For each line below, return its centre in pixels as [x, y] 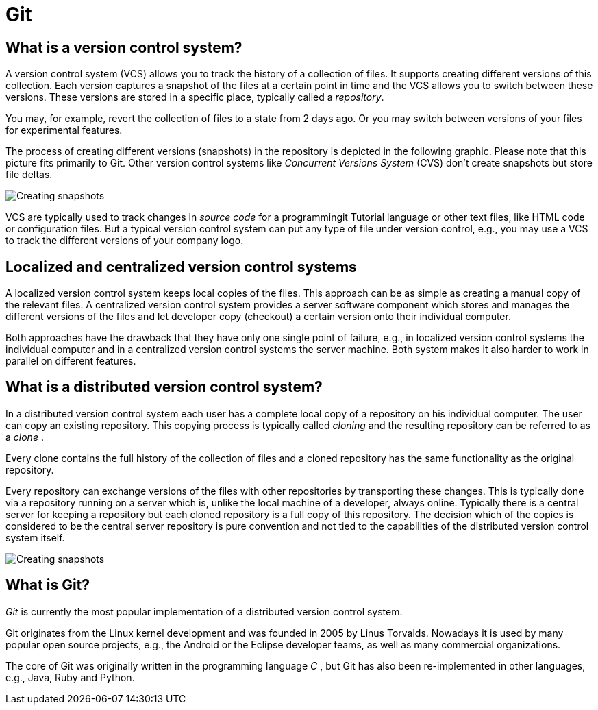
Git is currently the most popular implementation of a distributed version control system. [204, 611]
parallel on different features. [71, 361]
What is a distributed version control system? [164, 387]
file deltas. [29, 175]
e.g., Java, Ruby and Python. [70, 677]
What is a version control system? [124, 47]
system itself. [35, 537]
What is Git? [48, 585]
